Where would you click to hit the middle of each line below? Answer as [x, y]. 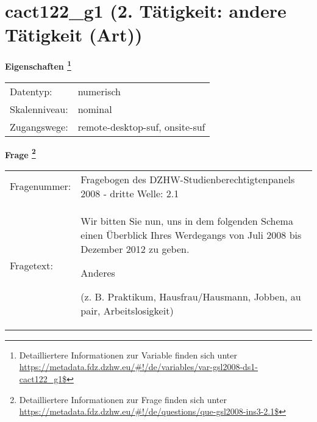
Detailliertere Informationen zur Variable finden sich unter [128, 355]
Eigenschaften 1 [38, 65]
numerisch [99, 91]
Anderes [98, 272]
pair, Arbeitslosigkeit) [127, 310]
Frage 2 [20, 153]
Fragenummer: [41, 186]
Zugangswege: [39, 126]
